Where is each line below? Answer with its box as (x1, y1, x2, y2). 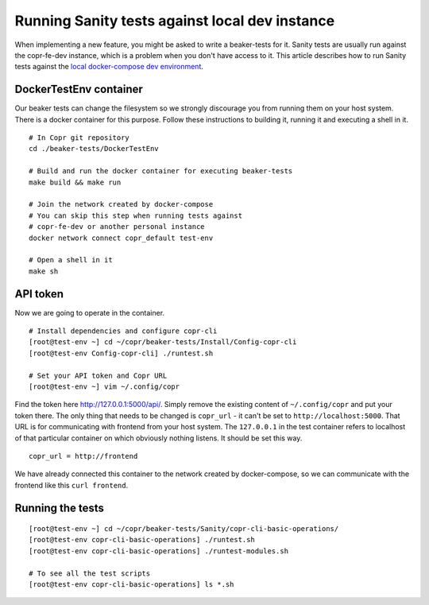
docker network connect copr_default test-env (29, 233, 214, 242)
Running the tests (14, 501, 105, 514)
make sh (29, 266, 59, 276)
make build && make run (29, 177, 122, 187)
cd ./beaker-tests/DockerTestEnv (29, 144, 159, 153)
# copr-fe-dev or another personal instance (29, 223, 206, 231)
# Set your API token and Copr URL (29, 370, 168, 380)
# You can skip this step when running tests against (29, 211, 242, 220)
